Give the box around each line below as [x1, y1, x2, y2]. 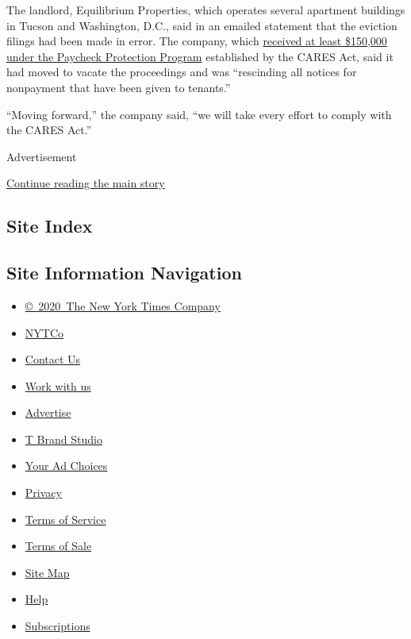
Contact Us [25, 351, 81, 368]
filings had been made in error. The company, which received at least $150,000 [6, 33, 387, 49]
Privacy [25, 484, 62, 501]
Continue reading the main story [6, 175, 165, 191]
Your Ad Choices [25, 457, 108, 474]
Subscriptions [25, 618, 90, 634]
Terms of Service [25, 510, 106, 527]
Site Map [25, 564, 70, 580]
